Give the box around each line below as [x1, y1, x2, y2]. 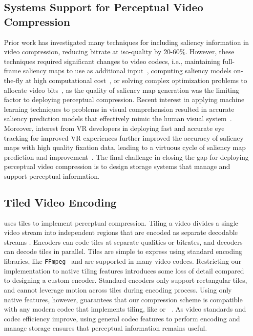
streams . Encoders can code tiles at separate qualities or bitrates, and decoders [4, 236, 243, 247]
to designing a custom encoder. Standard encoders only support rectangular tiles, [4, 275, 247, 285]
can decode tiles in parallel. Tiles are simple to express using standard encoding [4, 246, 242, 256]
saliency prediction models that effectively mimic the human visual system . [4, 113, 232, 124]
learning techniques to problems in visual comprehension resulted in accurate [4, 104, 234, 114]
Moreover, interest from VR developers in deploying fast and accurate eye [4, 123, 225, 133]
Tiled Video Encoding [4, 194, 117, 210]
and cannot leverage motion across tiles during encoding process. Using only [4, 284, 232, 294]
